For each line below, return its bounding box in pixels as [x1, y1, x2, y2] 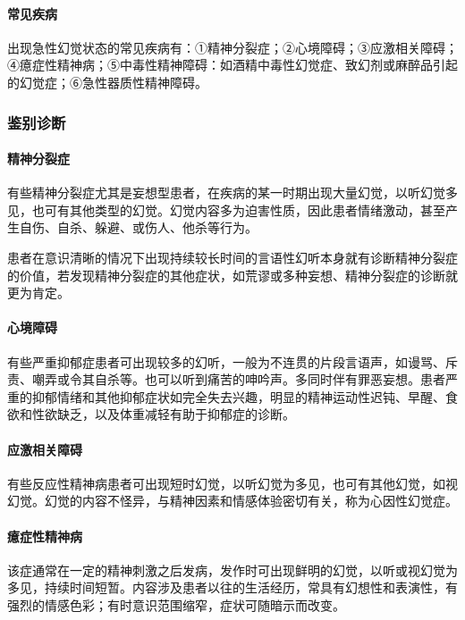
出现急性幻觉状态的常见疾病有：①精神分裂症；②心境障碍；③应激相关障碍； [7, 38, 458, 56]
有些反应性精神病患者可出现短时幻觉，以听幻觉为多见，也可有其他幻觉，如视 [7, 473, 458, 492]
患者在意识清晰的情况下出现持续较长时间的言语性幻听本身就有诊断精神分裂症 [7, 248, 458, 266]
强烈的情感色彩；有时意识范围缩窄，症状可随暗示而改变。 [7, 595, 345, 614]
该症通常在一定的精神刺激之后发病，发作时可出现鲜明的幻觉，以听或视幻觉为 [7, 560, 458, 579]
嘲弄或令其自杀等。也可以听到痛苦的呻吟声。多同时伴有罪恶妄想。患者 [31, 370, 445, 389]
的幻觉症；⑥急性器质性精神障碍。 [7, 72, 207, 91]
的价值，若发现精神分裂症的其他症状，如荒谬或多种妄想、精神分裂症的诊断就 [7, 265, 458, 284]
